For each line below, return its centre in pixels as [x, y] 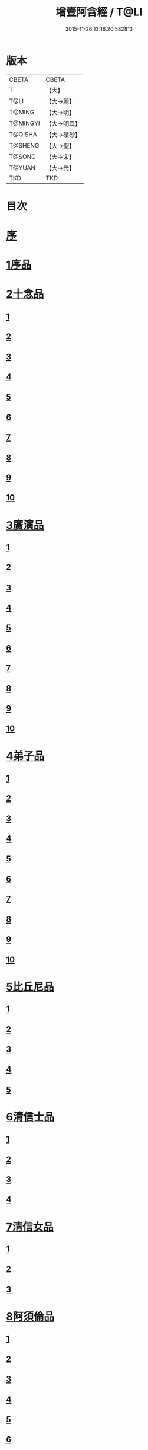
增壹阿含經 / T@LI [99, 12]
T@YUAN [22, 168]
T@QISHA [23, 134]
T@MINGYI [24, 123]
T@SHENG [24, 145]
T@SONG [23, 157]
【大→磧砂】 [63, 135]
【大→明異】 [63, 123]
